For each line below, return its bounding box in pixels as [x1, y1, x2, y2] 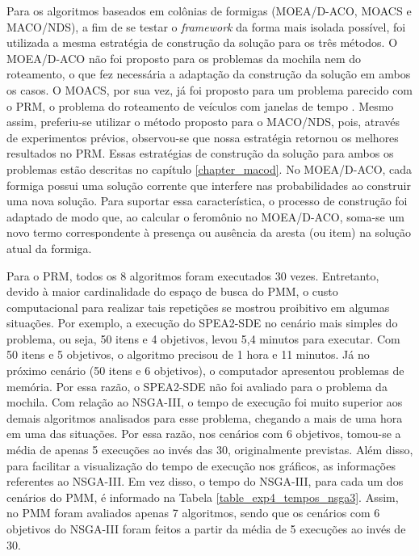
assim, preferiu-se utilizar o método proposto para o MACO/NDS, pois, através [6, 113, 400, 130]
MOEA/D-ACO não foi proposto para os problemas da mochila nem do [6, 49, 362, 66]
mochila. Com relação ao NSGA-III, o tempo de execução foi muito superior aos [6, 394, 403, 411]
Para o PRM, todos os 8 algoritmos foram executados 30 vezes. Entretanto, [6, 267, 379, 284]
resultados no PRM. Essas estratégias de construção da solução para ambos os [6, 145, 394, 162]
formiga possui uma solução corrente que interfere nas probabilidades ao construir [6, 176, 411, 193]
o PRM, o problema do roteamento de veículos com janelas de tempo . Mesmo [6, 97, 394, 114]
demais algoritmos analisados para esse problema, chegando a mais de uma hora [6, 409, 403, 426]
